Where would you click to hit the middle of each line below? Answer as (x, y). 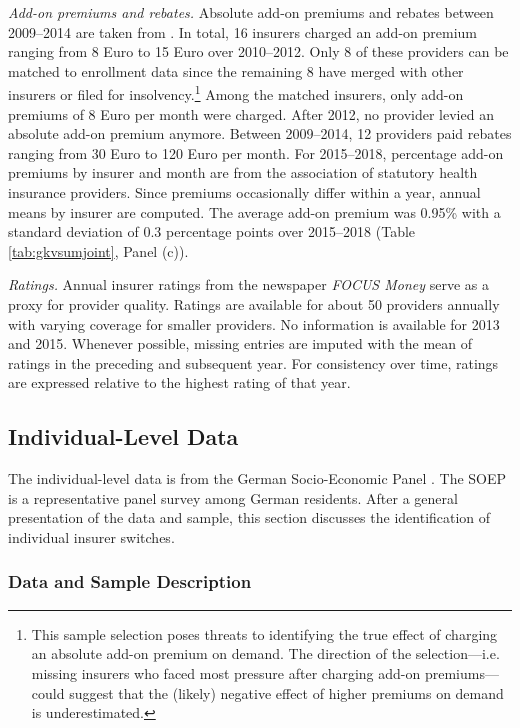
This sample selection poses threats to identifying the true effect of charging (264, 633)
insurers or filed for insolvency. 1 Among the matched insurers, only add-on (236, 93)
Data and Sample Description (130, 581)
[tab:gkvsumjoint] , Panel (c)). (98, 250)
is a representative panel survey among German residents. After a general (233, 497)
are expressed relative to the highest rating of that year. (179, 382)
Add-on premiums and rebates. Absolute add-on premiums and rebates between (251, 12)
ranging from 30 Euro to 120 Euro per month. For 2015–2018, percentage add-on (256, 152)
